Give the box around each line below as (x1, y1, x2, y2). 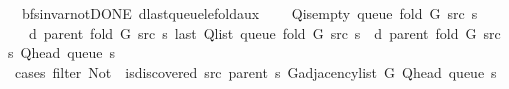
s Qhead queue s (8, 42, 116, 63)
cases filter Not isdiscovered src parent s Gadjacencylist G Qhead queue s (14, 61, 497, 82)
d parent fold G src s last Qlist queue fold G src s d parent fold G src (28, 22, 501, 43)
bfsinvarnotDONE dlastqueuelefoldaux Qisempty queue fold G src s (21, 3, 478, 23)
